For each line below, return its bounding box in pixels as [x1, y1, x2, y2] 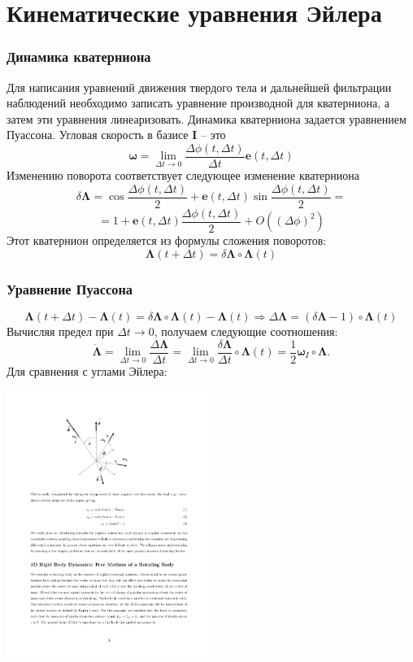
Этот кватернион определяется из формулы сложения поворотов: [7, 232, 327, 249]
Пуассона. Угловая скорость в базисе [7, 126, 189, 143]
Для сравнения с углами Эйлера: [7, 362, 167, 379]
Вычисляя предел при [7, 322, 114, 339]
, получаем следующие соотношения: [154, 322, 338, 339]
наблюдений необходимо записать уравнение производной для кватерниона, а [7, 94, 389, 111]
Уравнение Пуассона [7, 278, 133, 298]
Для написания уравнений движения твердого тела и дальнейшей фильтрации [7, 78, 392, 95]
